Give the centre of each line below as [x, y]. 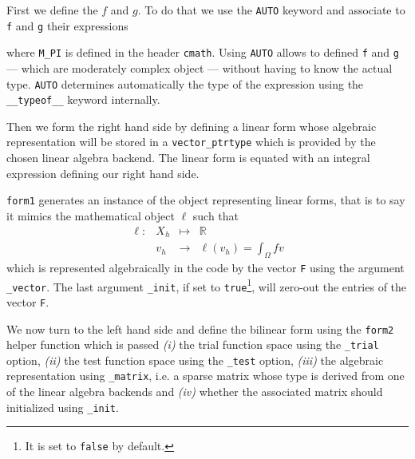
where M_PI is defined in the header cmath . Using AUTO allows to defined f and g [203, 52]
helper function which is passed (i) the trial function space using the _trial [193, 344]
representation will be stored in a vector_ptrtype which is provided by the [191, 142]
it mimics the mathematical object [91, 215]
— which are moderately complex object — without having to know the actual [200, 67]
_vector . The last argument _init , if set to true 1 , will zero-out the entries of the [207, 285]
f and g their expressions [67, 25]
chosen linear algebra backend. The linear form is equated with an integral [188, 158]
